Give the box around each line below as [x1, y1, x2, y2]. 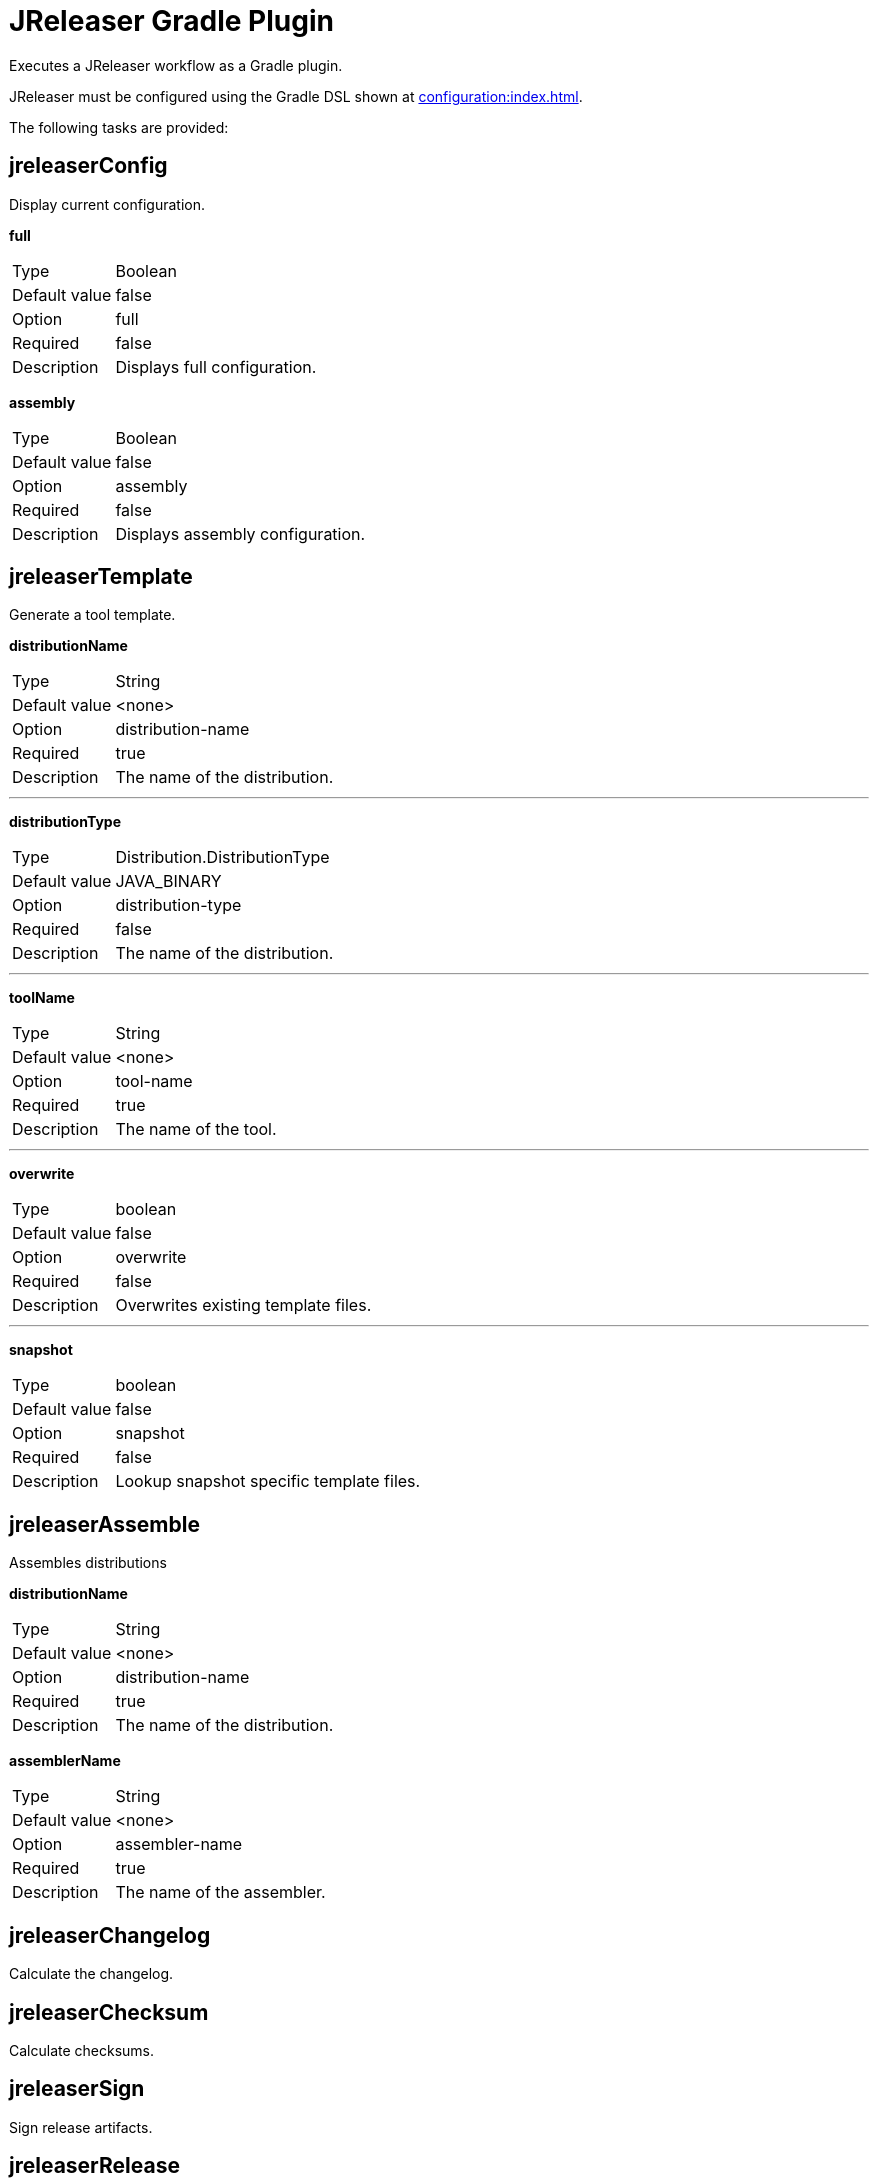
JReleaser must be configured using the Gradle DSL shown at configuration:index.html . [9, 87, 583, 105]
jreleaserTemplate [9, 564, 193, 590]
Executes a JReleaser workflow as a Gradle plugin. [9, 56, 343, 74]
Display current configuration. [9, 195, 205, 213]
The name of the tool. [115, 1119, 277, 1140]
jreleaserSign [9, 2076, 145, 2102]
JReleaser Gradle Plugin [9, 4, 334, 38]
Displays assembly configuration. [115, 523, 366, 544]
